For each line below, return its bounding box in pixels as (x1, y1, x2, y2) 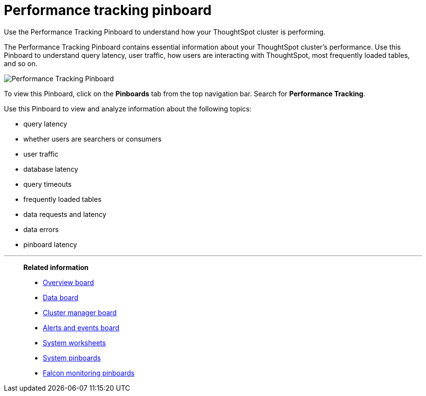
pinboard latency (23, 240, 77, 249)
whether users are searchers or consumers (23, 134, 162, 143)
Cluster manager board (43, 308, 117, 317)
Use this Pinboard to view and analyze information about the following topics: (4, 104, 252, 113)
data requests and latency (23, 210, 106, 218)
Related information (23, 263, 89, 271)
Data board (43, 293, 78, 302)
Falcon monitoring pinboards (43, 368, 135, 377)
